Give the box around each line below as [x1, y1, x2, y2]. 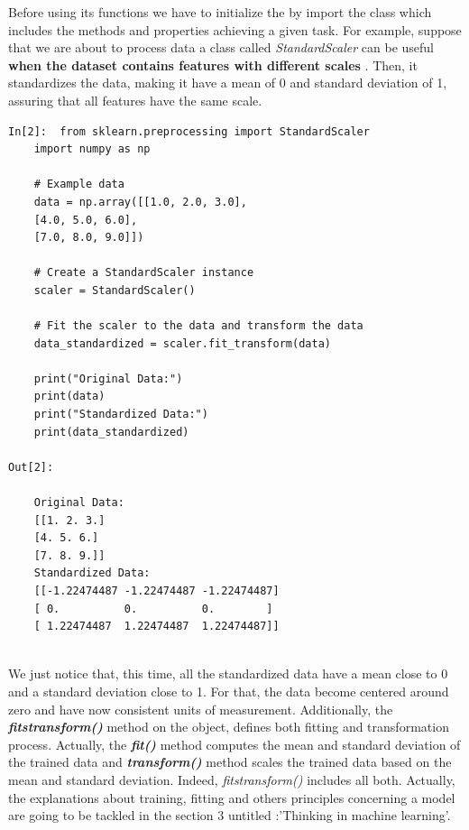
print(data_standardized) [33, 425, 189, 438]
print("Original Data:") [33, 372, 183, 385]
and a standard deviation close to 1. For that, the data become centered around [8, 681, 449, 700]
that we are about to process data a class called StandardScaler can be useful [8, 38, 435, 57]
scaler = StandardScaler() [33, 283, 196, 297]
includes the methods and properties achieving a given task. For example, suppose [8, 20, 462, 39]
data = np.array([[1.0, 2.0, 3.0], [33, 195, 247, 208]
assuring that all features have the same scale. [8, 90, 262, 109]
